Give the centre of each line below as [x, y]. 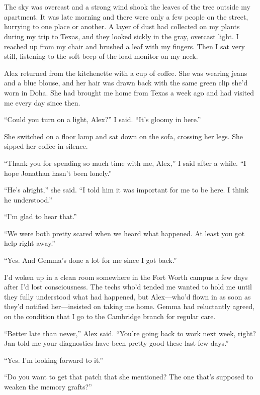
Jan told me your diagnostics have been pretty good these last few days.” [116, 343]
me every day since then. [42, 102]
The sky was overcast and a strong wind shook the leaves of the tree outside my [127, 7]
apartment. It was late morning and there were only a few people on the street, [126, 16]
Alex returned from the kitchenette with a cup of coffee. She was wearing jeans [126, 73]
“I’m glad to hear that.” [40, 216]
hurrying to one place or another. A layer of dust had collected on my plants [122, 26]
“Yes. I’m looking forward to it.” [54, 360]
